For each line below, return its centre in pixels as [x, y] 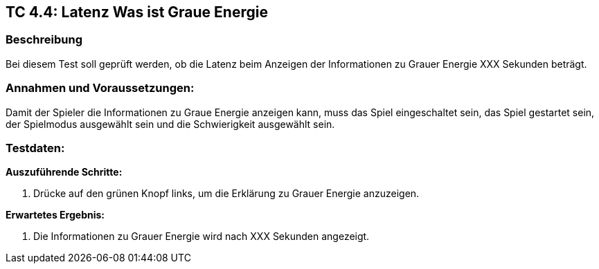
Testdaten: [35, 148]
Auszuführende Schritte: [64, 172]
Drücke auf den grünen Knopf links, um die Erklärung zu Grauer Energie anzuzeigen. [226, 194]
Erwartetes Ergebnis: [55, 215]
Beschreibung [44, 40]
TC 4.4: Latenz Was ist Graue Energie [137, 12]
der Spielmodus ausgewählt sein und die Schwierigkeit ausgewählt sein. [170, 124]
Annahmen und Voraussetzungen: [100, 88]
